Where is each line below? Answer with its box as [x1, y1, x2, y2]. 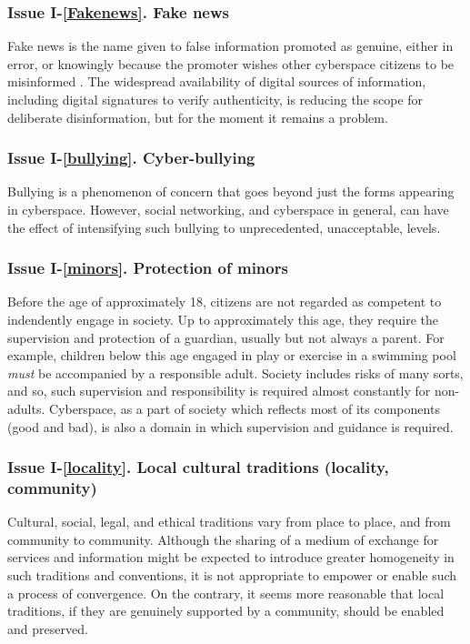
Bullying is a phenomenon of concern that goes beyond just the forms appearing [7, 182, 455, 201]
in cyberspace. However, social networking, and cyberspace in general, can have [7, 200, 449, 218]
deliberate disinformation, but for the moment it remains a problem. [7, 107, 388, 126]
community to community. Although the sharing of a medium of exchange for [7, 529, 439, 548]
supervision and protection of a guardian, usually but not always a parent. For [7, 327, 445, 347]
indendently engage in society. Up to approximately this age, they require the [7, 310, 438, 328]
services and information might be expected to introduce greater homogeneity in [7, 548, 455, 567]
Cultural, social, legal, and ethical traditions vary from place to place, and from [7, 512, 451, 531]
